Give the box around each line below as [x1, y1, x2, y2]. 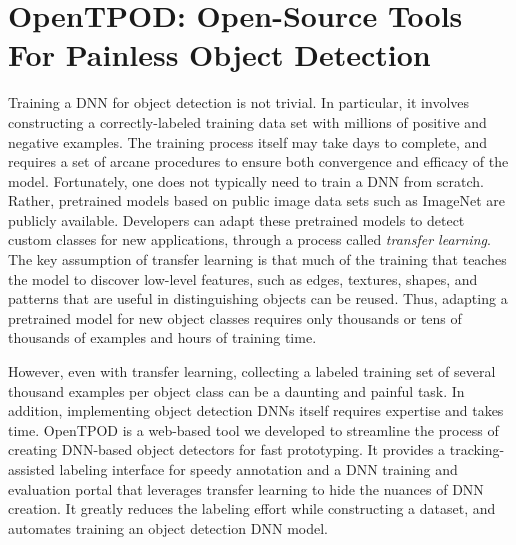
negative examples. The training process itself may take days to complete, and [8, 131, 488, 152]
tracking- [449, 439, 505, 460]
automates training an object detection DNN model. [8, 517, 328, 538]
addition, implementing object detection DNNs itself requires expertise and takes [8, 400, 504, 421]
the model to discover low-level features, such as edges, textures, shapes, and [8, 268, 478, 289]
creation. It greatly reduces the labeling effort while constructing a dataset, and [8, 498, 496, 519]
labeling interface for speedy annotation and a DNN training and [59, 459, 458, 479]
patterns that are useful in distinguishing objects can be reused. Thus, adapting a [8, 288, 508, 309]
